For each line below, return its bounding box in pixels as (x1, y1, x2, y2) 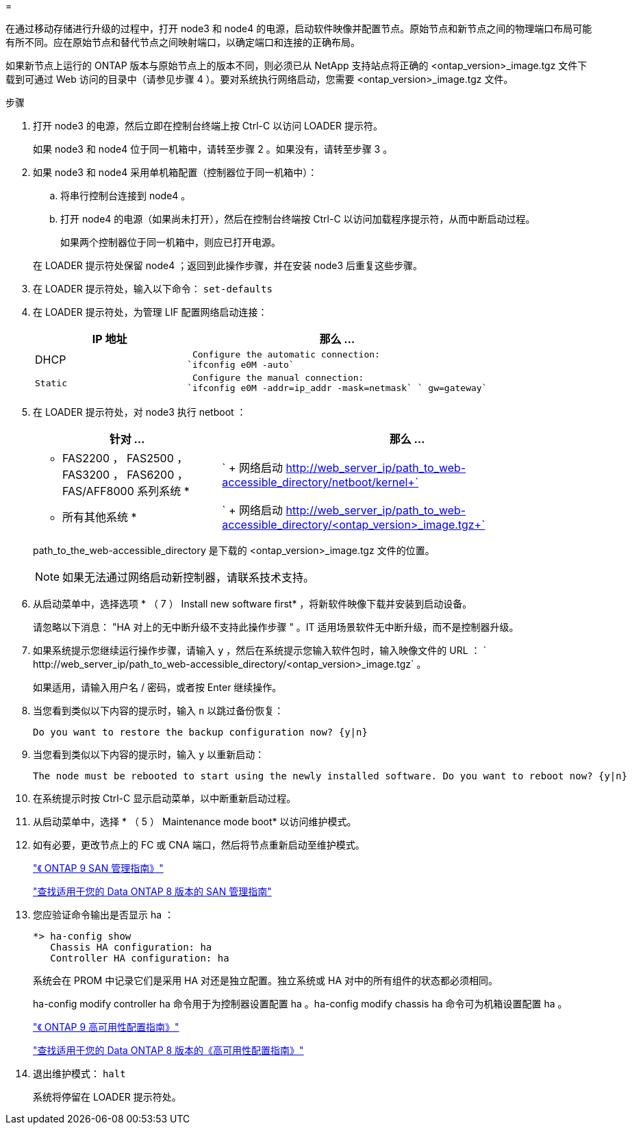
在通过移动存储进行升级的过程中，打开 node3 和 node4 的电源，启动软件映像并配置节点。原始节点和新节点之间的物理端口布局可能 (5, 23, 592, 34)
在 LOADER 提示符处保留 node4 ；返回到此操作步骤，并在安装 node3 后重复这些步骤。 (33, 260, 423, 271)
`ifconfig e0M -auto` (187, 360, 294, 370)
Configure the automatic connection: (192, 349, 380, 360)
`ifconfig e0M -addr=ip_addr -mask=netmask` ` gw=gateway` (187, 383, 488, 393)
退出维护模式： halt (33, 1068, 126, 1079)
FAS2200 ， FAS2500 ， (62, 451, 188, 465)
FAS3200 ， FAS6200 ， (62, 468, 188, 481)
